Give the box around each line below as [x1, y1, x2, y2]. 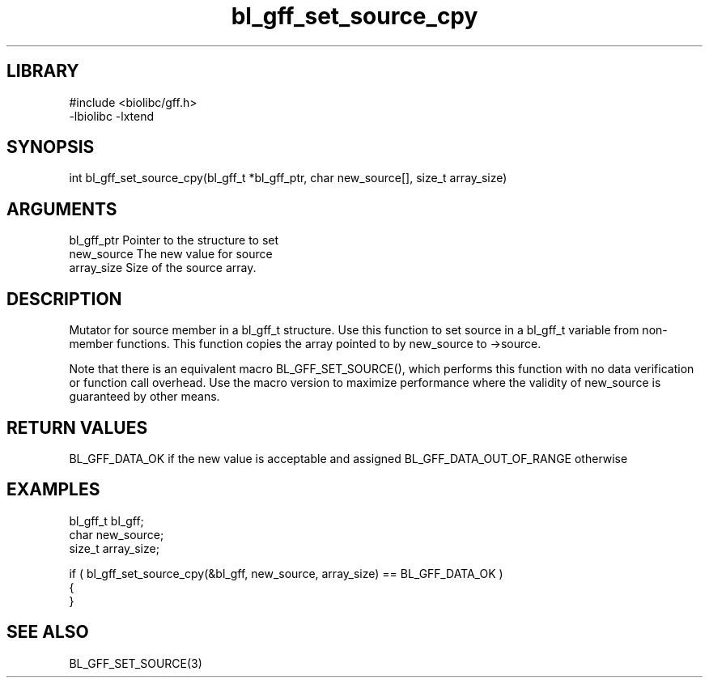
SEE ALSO [6, 622, 89, 643]
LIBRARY [6, 61, 79, 82]
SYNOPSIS [6, 137, 95, 158]
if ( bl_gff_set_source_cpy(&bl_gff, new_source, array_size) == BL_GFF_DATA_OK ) [69, 566, 503, 580]
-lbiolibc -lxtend [69, 108, 155, 123]
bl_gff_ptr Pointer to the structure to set [69, 233, 279, 248]
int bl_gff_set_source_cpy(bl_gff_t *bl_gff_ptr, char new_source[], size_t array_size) [69, 171, 507, 185]
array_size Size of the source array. [69, 261, 257, 275]
